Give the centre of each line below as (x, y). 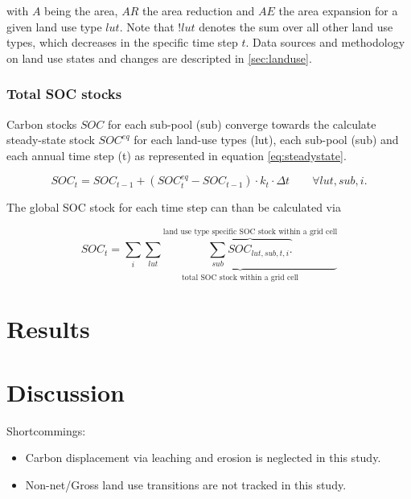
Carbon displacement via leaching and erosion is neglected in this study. (203, 458)
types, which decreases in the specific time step (122, 42)
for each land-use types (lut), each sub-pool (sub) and (266, 140)
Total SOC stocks (64, 94)
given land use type (54, 26)
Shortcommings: (46, 430)
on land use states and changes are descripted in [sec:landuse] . (159, 58)
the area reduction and (198, 10)
